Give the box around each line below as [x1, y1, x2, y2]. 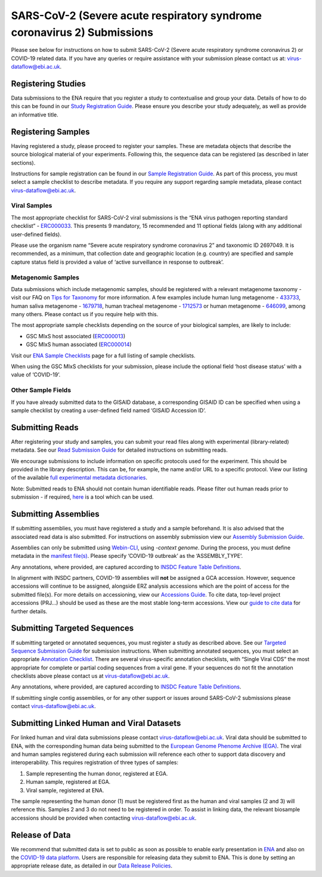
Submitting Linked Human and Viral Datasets [11, 718, 181, 728]
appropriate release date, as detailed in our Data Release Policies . [11, 862, 173, 869]
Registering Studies [11, 78, 86, 89]
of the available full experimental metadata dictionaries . [11, 474, 147, 481]
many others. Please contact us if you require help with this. [11, 311, 159, 318]
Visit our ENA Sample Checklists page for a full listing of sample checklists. [11, 352, 196, 359]
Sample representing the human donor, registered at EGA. [26, 770, 168, 777]
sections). [11, 159, 36, 166]
